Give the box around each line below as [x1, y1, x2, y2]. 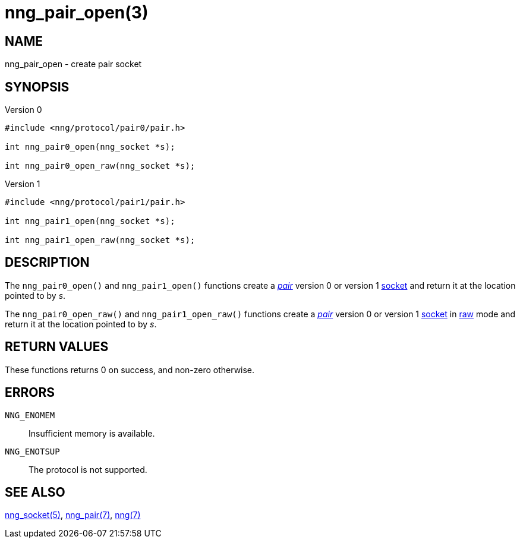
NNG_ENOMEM [5, 410, 55, 420]
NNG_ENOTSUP [5, 446, 60, 456]
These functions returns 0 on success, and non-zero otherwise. [5, 364, 255, 375]
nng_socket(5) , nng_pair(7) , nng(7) [5, 510, 141, 520]
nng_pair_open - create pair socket [5, 59, 142, 70]
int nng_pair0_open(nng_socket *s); [5, 142, 175, 152]
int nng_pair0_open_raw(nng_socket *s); [5, 161, 196, 171]
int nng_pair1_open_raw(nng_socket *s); [5, 235, 196, 245]
